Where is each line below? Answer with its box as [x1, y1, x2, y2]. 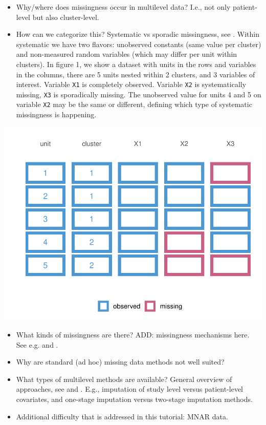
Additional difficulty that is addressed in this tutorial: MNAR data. [16, 411, 228, 421]
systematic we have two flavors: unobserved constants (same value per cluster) [16, 38, 261, 49]
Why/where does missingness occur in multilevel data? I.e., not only [16, 2, 231, 12]
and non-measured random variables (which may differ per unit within [16, 49, 237, 59]
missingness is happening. [16, 109, 97, 120]
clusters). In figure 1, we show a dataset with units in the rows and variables [16, 58, 256, 69]
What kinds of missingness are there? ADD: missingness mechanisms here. [16, 329, 250, 339]
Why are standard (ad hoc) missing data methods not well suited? [16, 356, 225, 367]
